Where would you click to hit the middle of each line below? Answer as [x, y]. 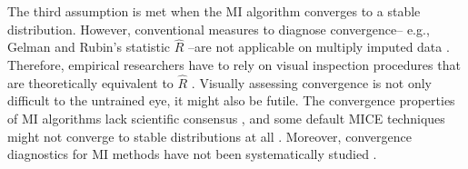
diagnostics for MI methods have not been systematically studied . [192, 154]
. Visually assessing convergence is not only [311, 82]
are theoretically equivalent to [90, 82]
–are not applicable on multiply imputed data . [319, 47]
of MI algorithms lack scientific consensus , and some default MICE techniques [226, 118]
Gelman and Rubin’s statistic [89, 47]
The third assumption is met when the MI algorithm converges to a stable [214, 11]
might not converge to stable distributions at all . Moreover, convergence [209, 136]
